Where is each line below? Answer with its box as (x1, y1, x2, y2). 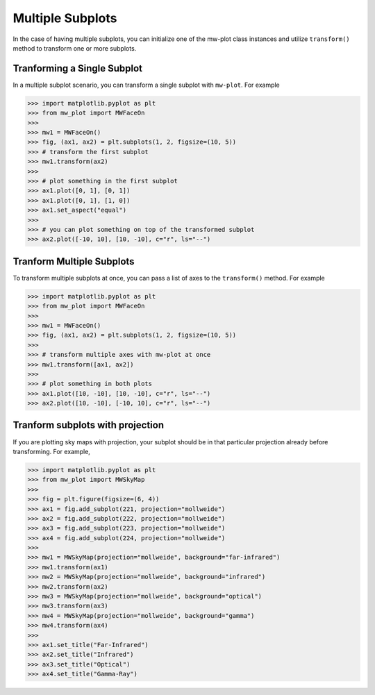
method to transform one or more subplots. (12, 44, 137, 52)
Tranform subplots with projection (12, 419, 165, 431)
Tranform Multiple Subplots (12, 256, 135, 267)
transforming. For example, (12, 447, 90, 455)
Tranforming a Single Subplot (12, 62, 142, 74)
